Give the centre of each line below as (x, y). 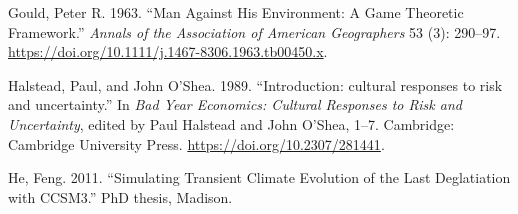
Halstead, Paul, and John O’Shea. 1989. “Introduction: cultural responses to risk (255, 84)
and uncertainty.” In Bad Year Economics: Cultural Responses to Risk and (235, 104)
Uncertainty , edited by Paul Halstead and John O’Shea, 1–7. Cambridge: (231, 123)
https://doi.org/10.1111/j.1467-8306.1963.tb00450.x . (168, 51)
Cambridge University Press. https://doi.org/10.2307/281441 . (196, 143)
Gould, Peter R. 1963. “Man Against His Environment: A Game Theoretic (236, 12)
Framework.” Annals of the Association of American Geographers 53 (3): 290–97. (254, 31)
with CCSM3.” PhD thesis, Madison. (120, 196)
